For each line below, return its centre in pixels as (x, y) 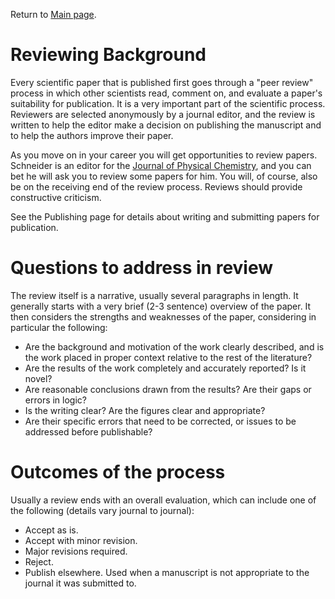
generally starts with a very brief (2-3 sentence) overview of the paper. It (161, 306)
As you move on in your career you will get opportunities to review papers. (164, 155)
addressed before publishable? (88, 431)
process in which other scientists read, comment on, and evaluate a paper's (166, 93)
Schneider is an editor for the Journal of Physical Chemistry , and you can (161, 165)
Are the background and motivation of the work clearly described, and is (174, 346)
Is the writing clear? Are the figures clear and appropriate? (145, 410)
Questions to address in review (142, 268)
